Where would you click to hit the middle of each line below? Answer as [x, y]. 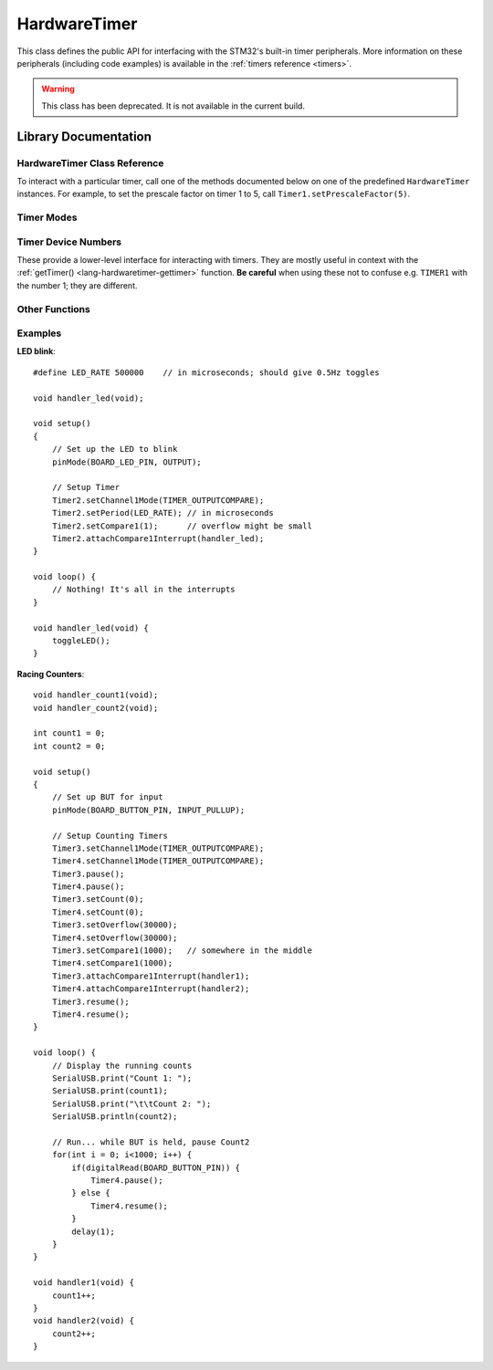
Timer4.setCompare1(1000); [112, 963]
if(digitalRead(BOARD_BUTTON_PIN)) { [156, 1167]
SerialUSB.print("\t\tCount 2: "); [131, 1103]
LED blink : [37, 351]
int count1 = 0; [69, 733]
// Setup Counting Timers [110, 836]
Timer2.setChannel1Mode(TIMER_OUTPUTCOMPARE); [158, 500]
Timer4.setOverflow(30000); [115, 937]
